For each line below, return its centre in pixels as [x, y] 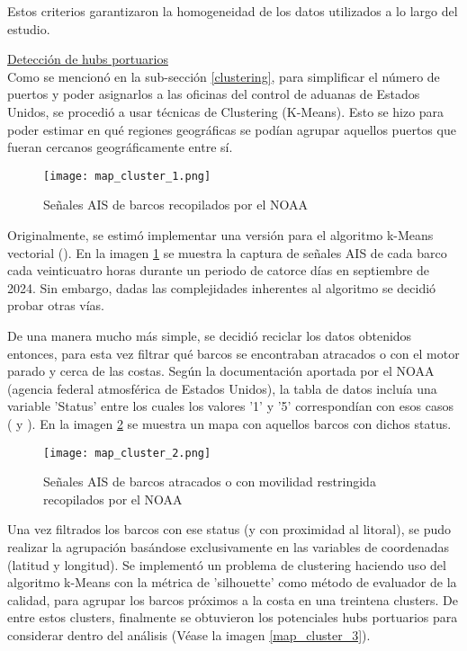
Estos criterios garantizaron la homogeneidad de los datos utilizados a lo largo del [233, 11]
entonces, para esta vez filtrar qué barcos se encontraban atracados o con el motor [233, 353]
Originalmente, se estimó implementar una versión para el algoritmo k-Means [220, 235]
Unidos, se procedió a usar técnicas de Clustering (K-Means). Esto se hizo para [226, 111]
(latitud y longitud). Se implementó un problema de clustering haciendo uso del [227, 564]
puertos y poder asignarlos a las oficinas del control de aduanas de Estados [214, 94]
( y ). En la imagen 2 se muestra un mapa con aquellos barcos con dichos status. [229, 423]
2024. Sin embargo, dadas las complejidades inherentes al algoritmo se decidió [222, 287]
